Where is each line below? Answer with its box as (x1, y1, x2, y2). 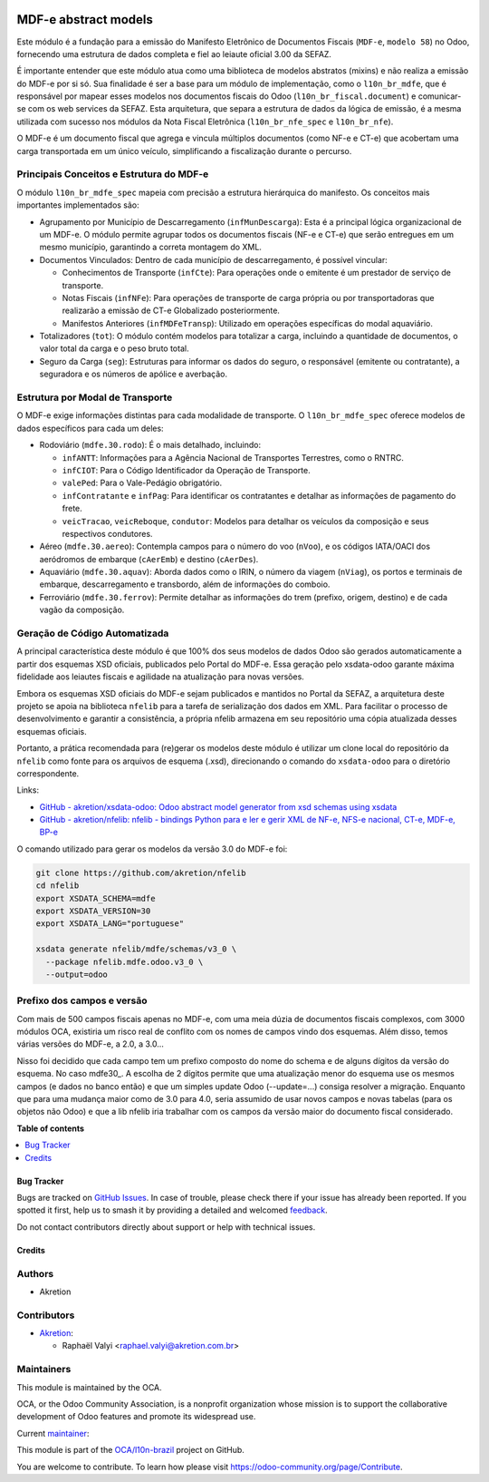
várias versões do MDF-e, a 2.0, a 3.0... (16, 1038, 165, 1049)
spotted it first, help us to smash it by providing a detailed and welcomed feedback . (16, 1204, 328, 1215)
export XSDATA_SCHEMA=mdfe (35, 893, 156, 903)
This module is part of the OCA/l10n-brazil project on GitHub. (16, 1445, 244, 1456)
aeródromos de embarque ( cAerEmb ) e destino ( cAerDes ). (39, 553, 259, 564)
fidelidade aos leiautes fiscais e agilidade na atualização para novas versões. (16, 671, 305, 682)
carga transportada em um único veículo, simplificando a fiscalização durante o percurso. (16, 145, 352, 156)
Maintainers (16, 1363, 72, 1376)
